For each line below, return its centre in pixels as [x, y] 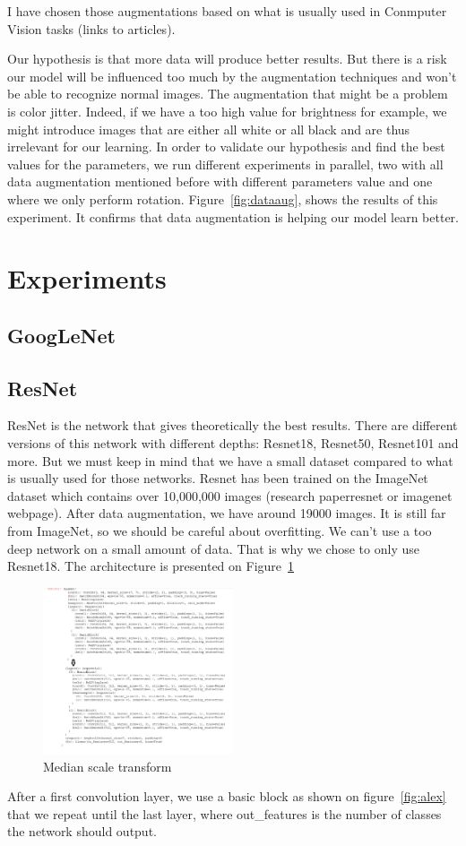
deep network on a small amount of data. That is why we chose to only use [213, 548]
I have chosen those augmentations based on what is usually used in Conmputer [227, 11]
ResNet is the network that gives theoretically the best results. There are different [233, 425]
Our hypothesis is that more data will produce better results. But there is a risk [227, 59]
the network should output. [82, 831]
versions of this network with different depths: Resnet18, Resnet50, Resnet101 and [233, 443]
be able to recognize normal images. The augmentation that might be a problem [228, 94]
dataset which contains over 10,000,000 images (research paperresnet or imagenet [230, 495]
